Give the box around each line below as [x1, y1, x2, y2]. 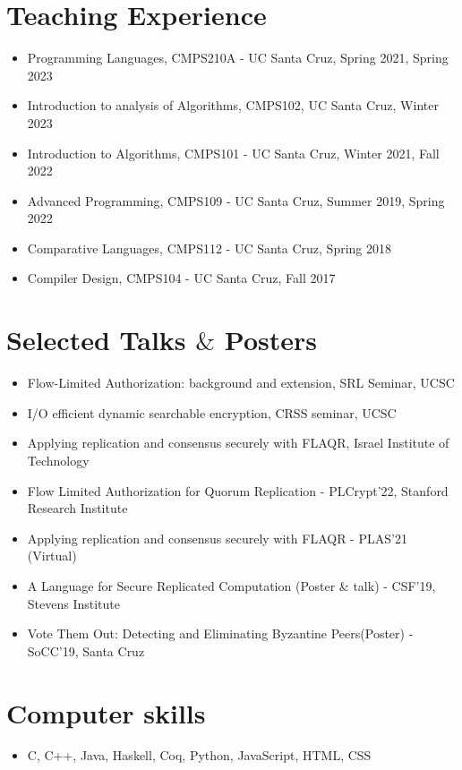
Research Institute [27, 499, 128, 518]
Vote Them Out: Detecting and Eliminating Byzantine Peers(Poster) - [27, 624, 414, 643]
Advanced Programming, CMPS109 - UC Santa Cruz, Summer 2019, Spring [27, 191, 445, 210]
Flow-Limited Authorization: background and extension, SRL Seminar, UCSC [27, 373, 455, 392]
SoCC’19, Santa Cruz [27, 641, 145, 660]
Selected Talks [6, 321, 186, 358]
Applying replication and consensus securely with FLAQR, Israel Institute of [27, 433, 449, 452]
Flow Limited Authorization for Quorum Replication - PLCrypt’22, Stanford [27, 481, 449, 500]
